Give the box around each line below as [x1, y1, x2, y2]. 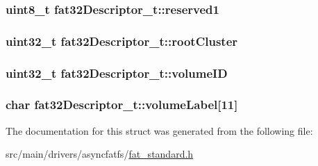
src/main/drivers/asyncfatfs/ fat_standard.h [6, 147, 194, 161]
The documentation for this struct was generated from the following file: [6, 123, 313, 138]
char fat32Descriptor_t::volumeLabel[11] [6, 96, 238, 113]
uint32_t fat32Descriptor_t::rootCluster [6, 32, 238, 49]
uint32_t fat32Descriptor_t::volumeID [6, 64, 228, 81]
